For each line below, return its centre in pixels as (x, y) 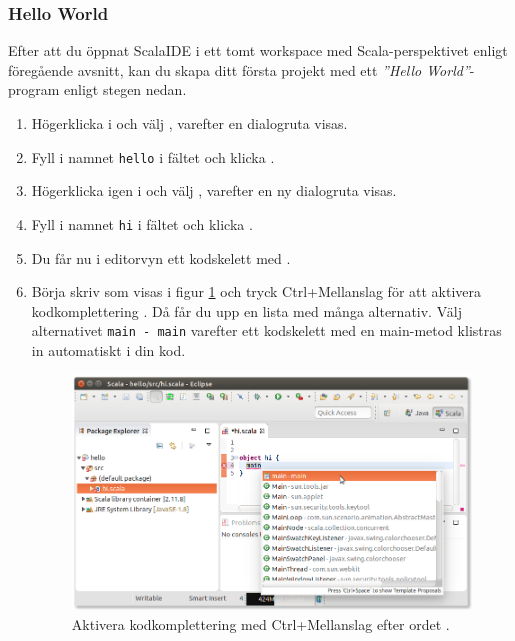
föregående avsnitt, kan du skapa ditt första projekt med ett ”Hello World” (239, 69)
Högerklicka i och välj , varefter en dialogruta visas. (189, 123)
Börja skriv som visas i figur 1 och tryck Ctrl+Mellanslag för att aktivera (256, 291)
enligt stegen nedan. (125, 89)
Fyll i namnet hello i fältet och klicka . (153, 156)
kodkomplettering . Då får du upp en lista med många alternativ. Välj (246, 310)
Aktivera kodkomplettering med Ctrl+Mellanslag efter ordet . (260, 623)
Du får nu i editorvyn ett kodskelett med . (161, 257)
